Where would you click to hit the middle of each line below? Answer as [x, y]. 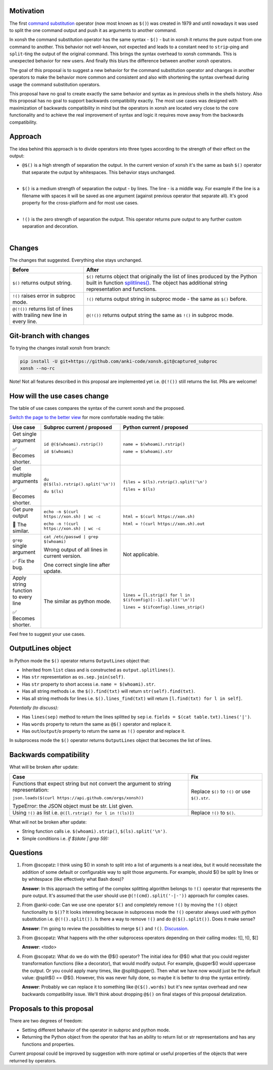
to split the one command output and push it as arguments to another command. [93, 30]
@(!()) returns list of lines [43, 309]
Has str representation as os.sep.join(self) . [74, 677]
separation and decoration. [50, 226]
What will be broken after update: [44, 767]
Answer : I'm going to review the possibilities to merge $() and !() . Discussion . [105, 929]
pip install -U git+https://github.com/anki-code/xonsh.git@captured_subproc [119, 361]
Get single [25, 434]
